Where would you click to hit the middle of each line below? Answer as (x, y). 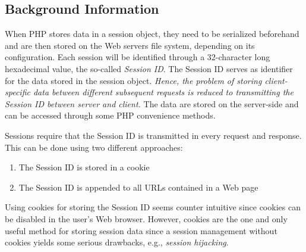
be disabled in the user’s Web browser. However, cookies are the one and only (146, 218)
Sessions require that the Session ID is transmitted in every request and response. (153, 135)
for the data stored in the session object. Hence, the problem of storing (133, 80)
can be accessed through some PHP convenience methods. (110, 115)
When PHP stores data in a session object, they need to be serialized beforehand (152, 34)
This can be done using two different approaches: (94, 147)
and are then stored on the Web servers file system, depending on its (130, 45)
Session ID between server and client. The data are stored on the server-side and (152, 103)
